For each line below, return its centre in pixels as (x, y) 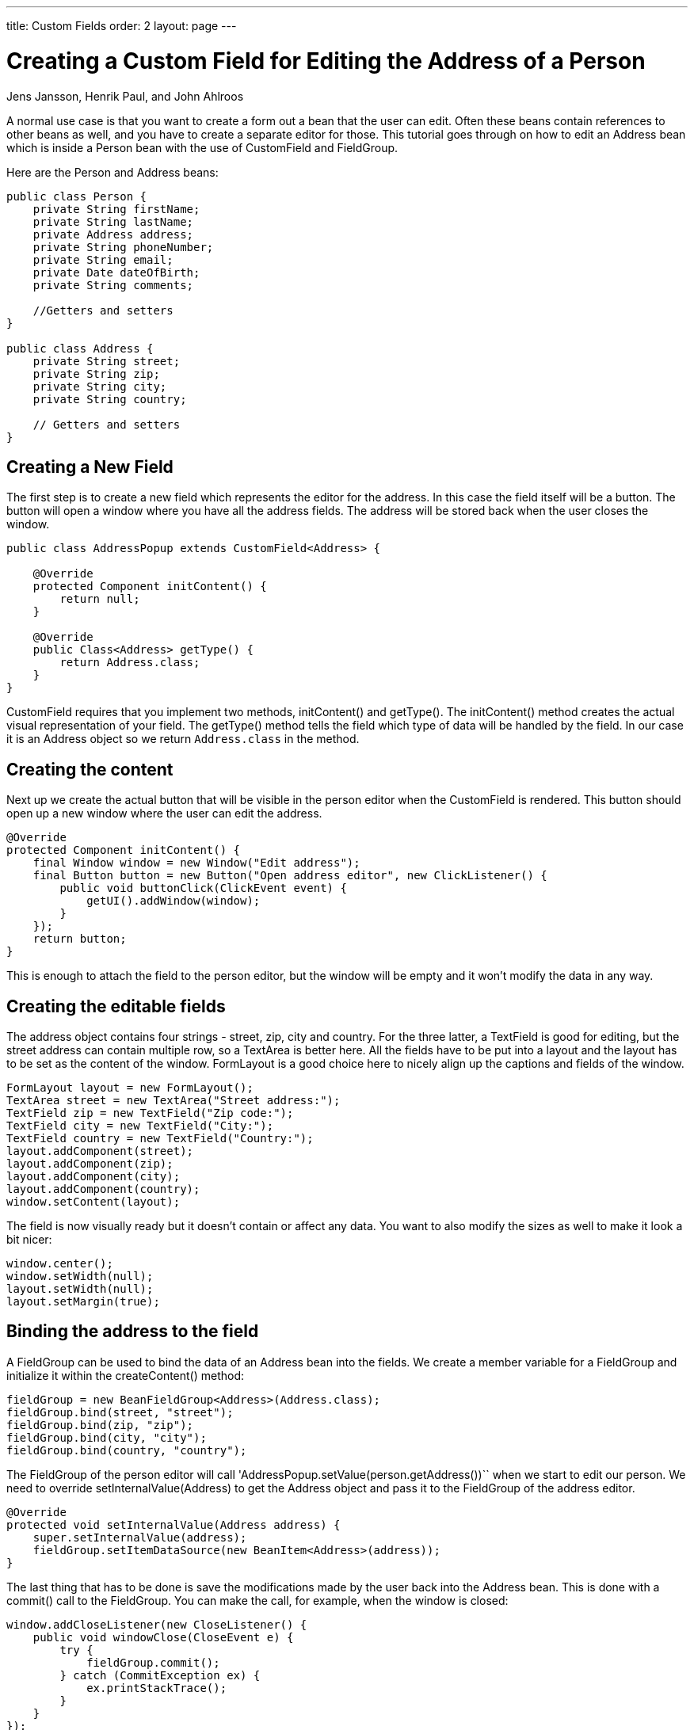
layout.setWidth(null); (80, 1289)
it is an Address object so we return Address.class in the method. (183, 739)
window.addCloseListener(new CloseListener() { (157, 1624)
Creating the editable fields (116, 1006)
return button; (80, 939)
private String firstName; (116, 209)
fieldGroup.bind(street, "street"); (120, 1412)
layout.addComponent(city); (93, 1177)
